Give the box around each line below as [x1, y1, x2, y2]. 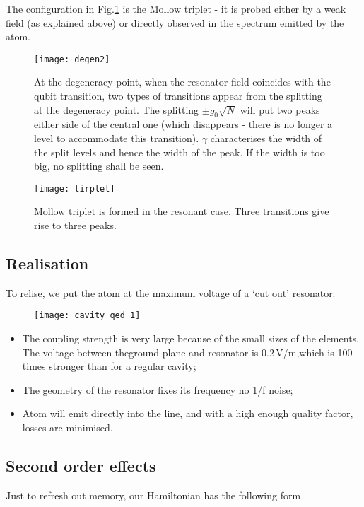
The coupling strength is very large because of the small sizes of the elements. [22, 331, 359, 346]
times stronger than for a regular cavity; [22, 359, 196, 373]
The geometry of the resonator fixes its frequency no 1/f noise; [22, 382, 293, 397]
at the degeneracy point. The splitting [34, 102, 199, 117]
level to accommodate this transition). [34, 131, 199, 146]
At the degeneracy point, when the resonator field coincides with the [34, 74, 331, 89]
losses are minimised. [22, 420, 113, 435]
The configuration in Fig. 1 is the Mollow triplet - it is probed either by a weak [6, 1, 346, 16]
